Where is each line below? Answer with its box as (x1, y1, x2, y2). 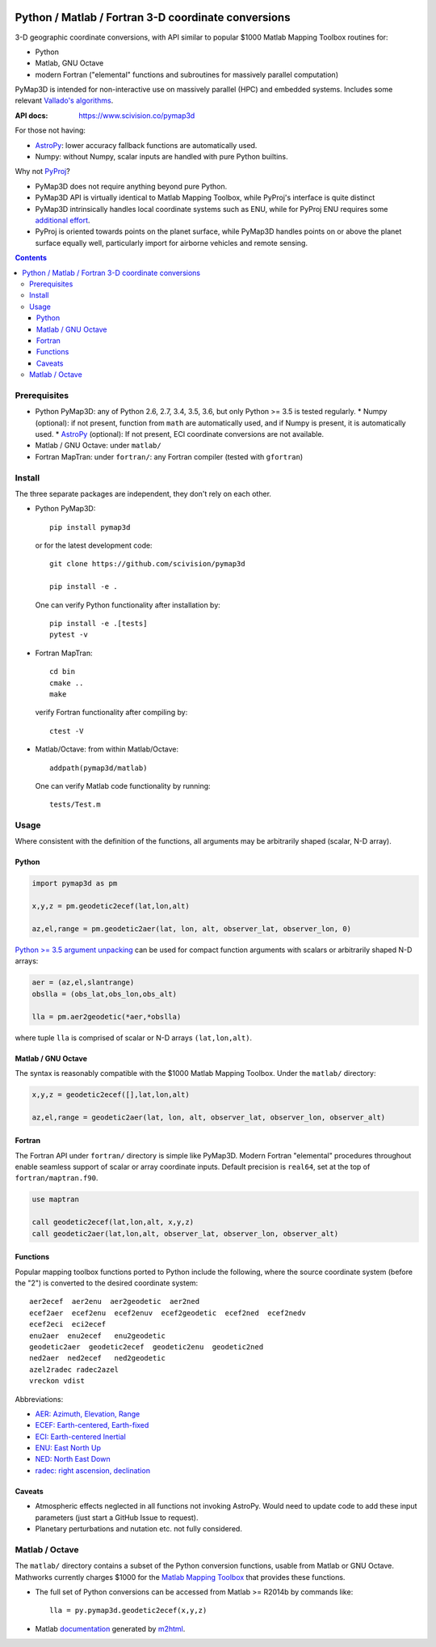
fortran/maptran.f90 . (15, 1173, 99, 1183)
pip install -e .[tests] (49, 619, 148, 629)
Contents (15, 253, 48, 263)
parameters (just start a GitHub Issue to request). (35, 1513, 199, 1522)
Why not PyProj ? (15, 167, 70, 176)
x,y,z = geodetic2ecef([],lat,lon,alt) (31, 1090, 190, 1099)
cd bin (49, 667, 76, 676)
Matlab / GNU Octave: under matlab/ (35, 441, 161, 451)
